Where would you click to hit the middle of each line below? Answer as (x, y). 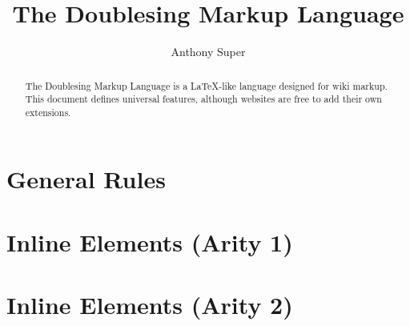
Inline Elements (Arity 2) (150, 305)
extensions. (48, 112)
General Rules (86, 179)
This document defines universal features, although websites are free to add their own (203, 99)
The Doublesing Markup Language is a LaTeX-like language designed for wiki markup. (206, 85)
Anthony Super (208, 52)
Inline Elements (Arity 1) (150, 241)
